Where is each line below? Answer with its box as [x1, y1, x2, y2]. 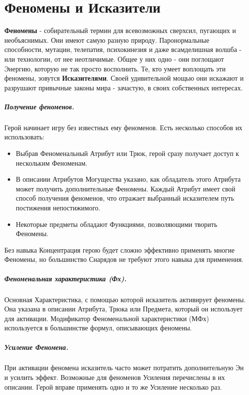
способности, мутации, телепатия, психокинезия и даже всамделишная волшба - [4, 44, 242, 54]
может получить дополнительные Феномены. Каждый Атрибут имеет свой [16, 183, 235, 193]
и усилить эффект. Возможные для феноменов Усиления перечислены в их [4, 372, 225, 382]
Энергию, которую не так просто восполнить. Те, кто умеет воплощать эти [4, 63, 226, 73]
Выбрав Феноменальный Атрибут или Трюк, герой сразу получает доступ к [16, 148, 239, 158]
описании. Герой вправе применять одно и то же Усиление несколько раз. [4, 381, 222, 392]
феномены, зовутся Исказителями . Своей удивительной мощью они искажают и [4, 73, 244, 83]
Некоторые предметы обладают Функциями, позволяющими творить [16, 219, 218, 229]
